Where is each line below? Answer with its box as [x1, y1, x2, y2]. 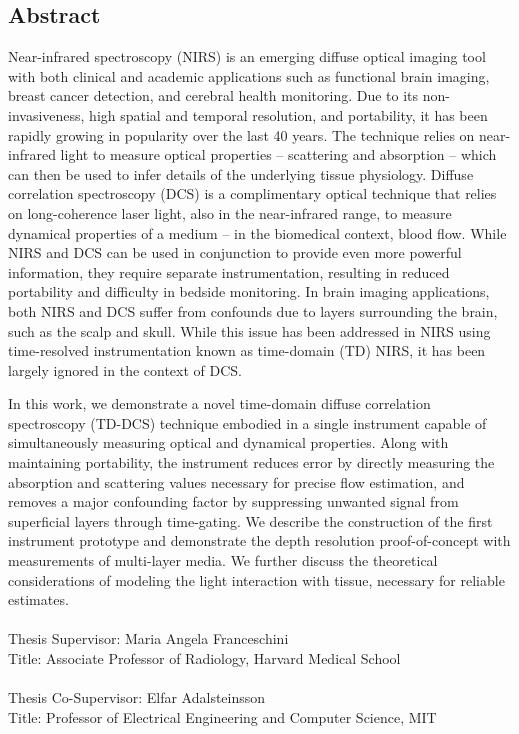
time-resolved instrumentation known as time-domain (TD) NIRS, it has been [8, 340, 486, 361]
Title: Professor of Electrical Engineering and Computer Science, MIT [8, 706, 437, 727]
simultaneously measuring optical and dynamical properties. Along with [8, 432, 449, 453]
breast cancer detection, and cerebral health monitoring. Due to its [8, 85, 419, 106]
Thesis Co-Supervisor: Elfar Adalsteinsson [8, 687, 266, 708]
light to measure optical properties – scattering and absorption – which [60, 144, 497, 165]
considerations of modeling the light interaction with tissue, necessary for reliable [8, 569, 505, 590]
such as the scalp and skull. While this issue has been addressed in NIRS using [8, 320, 491, 341]
